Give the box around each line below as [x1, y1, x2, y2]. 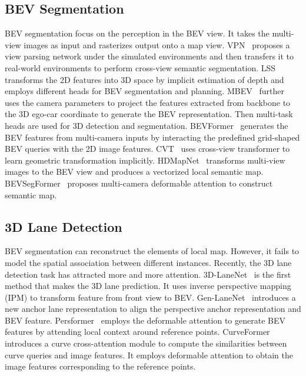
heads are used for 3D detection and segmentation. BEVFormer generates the [5, 119, 288, 131]
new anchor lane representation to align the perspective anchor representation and [5, 302, 301, 315]
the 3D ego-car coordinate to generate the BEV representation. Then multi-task [5, 108, 293, 120]
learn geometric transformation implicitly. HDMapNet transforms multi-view [5, 154, 285, 166]
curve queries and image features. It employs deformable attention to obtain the [5, 348, 293, 361]
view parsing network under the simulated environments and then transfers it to [5, 50, 294, 62]
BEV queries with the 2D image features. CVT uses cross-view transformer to [5, 142, 290, 155]
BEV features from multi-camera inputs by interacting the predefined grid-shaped [5, 131, 300, 143]
